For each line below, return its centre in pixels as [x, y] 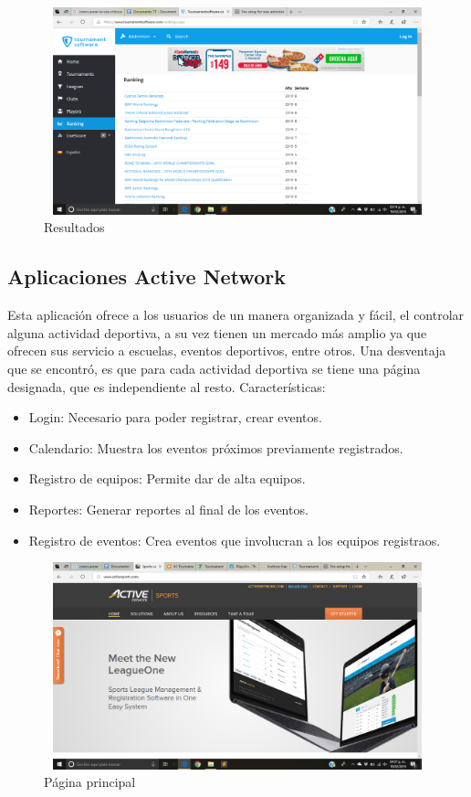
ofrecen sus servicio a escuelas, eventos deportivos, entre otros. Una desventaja [227, 351]
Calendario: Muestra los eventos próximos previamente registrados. [216, 447]
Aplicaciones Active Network [147, 276]
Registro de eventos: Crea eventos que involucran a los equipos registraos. [235, 540]
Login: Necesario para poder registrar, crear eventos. [175, 417]
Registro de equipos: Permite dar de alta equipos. [167, 478]
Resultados [74, 227]
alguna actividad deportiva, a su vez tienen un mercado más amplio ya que [217, 332]
